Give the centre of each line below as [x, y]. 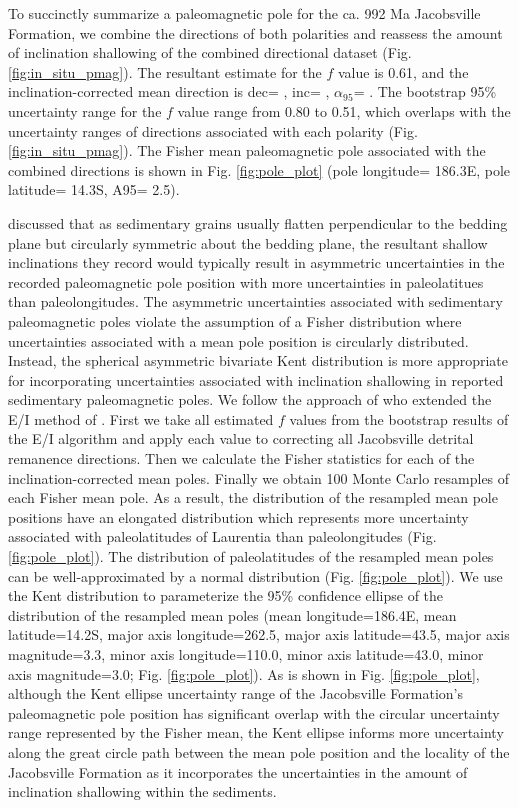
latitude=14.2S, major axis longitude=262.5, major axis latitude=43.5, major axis [259, 634]
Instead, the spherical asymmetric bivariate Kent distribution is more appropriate [258, 360]
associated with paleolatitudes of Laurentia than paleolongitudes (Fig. [222, 536]
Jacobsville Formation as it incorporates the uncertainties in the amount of [238, 771]
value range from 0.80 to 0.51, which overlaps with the [344, 110]
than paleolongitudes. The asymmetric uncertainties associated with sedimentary [255, 301]
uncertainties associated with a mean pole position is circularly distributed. [238, 340]
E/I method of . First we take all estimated [141, 418]
